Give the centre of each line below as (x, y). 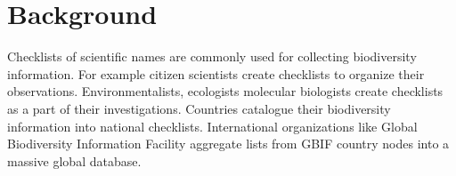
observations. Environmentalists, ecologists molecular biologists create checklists (225, 91)
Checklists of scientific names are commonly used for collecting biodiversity (212, 56)
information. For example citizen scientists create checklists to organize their (216, 73)
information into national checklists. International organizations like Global (212, 126)
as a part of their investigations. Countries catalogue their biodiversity (199, 108)
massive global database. (74, 160)
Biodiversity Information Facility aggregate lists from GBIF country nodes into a (228, 144)
